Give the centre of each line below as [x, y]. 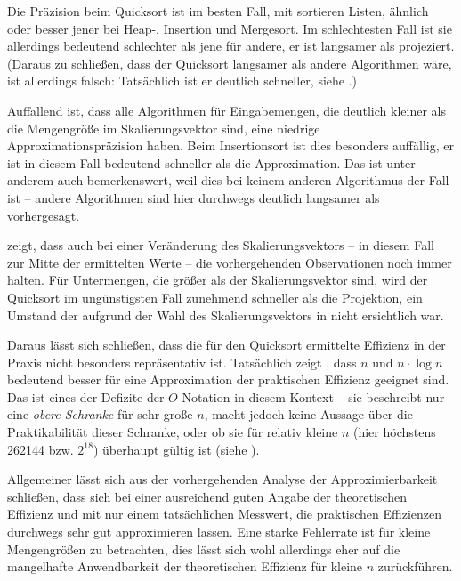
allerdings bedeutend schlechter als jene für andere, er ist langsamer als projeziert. [231, 46]
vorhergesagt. [44, 215]
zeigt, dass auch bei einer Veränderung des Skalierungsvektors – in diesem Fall [221, 245]
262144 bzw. [40, 449]
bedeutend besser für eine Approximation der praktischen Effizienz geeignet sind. [228, 379]
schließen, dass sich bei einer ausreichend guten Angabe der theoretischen [207, 496]
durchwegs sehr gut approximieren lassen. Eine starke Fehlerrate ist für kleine [219, 532]
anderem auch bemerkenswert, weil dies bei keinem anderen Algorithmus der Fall [228, 180]
